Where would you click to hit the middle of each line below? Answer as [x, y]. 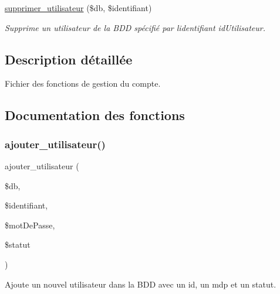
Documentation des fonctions [95, 115]
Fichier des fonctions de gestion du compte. [83, 83]
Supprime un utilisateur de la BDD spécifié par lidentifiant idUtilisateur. [135, 27]
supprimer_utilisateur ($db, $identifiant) [78, 8]
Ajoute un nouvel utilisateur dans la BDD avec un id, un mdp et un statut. [141, 284]
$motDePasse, [30, 225]
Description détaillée [69, 59]
